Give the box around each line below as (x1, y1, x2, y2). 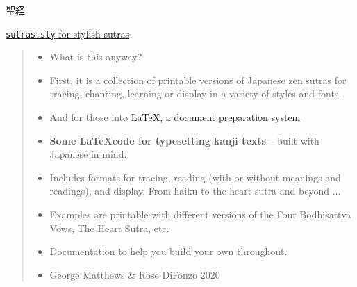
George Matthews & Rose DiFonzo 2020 (49, 267, 220, 281)
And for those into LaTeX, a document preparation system (49, 110, 301, 124)
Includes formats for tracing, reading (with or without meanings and (49, 170, 341, 184)
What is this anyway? (49, 49, 142, 64)
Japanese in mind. (49, 147, 127, 161)
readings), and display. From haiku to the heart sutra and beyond (49, 183, 329, 198)
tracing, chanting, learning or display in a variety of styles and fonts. (49, 86, 342, 101)
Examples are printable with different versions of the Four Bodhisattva (49, 207, 351, 221)
